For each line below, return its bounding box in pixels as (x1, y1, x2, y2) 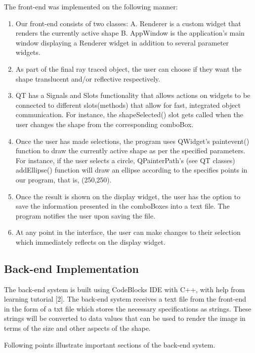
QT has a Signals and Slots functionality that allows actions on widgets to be (15, 90, 251, 100)
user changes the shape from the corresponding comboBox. (15, 119, 194, 129)
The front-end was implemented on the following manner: (4, 1, 178, 11)
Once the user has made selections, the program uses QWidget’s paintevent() (15, 135, 250, 146)
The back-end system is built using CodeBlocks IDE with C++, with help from (4, 284, 245, 294)
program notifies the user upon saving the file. (15, 210, 156, 221)
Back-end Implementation (4, 261, 139, 276)
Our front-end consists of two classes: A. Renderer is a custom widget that (15, 18, 241, 28)
